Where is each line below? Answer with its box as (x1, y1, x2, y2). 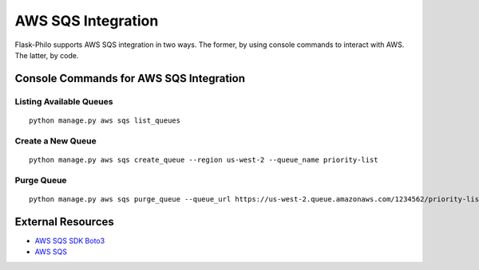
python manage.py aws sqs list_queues (29, 115, 181, 125)
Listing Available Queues (14, 96, 113, 107)
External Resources (14, 215, 115, 229)
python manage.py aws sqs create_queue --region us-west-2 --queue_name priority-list (29, 155, 378, 164)
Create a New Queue (14, 135, 97, 147)
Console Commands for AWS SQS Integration (14, 72, 245, 85)
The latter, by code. (14, 50, 79, 60)
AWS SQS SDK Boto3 (34, 236, 105, 245)
